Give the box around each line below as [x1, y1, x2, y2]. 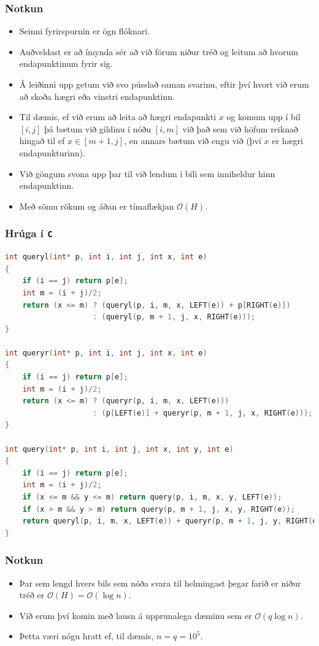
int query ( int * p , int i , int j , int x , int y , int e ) [5, 444, 234, 454]
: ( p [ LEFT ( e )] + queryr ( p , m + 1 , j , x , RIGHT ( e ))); [93, 408, 313, 417]
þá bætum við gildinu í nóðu [44, 122, 152, 135]
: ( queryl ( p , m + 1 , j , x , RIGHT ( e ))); [93, 313, 256, 322]
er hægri [272, 134, 303, 147]
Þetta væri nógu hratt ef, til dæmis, [19, 629, 154, 642]
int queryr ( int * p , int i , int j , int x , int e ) [5, 348, 207, 357]
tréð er [19, 588, 45, 601]
